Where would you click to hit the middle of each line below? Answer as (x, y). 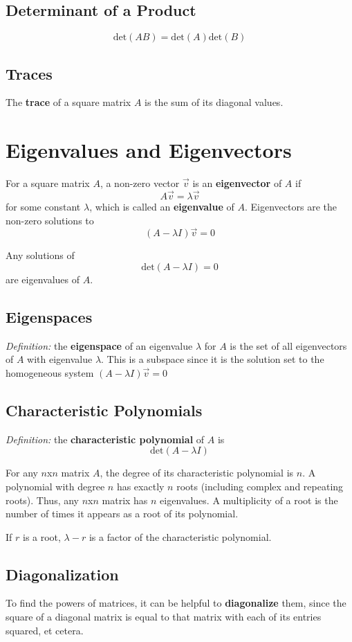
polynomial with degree (55, 486)
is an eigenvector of (237, 183)
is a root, (41, 536)
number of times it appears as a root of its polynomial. (122, 514)
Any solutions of (40, 255)
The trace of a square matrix (68, 102)
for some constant (43, 206)
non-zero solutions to (50, 220)
